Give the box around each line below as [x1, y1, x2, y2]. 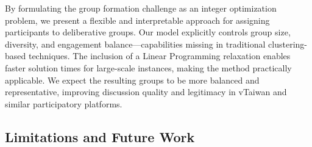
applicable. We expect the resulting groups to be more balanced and [5, 73, 260, 86]
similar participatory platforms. [5, 97, 122, 110]
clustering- [268, 37, 307, 50]
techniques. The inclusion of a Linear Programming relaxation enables [28, 49, 291, 62]
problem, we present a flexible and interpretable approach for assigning [5, 13, 270, 26]
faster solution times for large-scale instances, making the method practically [5, 61, 292, 74]
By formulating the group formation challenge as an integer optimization [5, 2, 277, 14]
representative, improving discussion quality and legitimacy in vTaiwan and [5, 85, 287, 98]
